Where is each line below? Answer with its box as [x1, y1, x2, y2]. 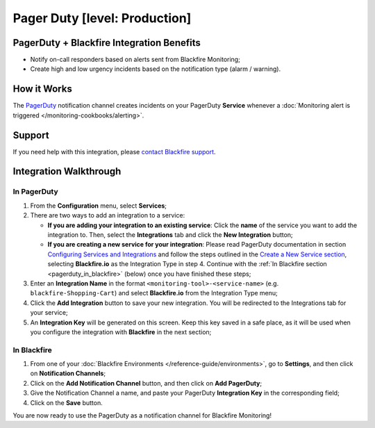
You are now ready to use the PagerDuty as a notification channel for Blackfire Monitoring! [12, 411, 272, 420]
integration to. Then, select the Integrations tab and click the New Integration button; [47, 230, 293, 239]
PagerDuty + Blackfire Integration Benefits [12, 37, 201, 49]
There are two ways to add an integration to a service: [30, 211, 185, 220]
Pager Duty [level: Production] [12, 10, 192, 26]
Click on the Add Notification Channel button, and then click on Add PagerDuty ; [30, 379, 262, 387]
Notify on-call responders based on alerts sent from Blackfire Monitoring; [30, 56, 241, 64]
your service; [30, 308, 69, 317]
